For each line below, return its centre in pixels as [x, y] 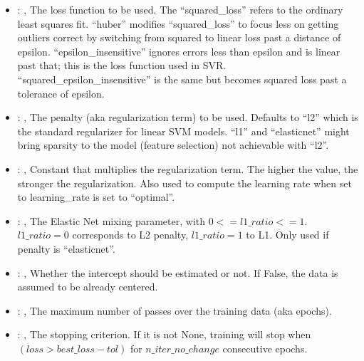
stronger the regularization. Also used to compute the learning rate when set [184, 183]
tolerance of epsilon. [61, 93]
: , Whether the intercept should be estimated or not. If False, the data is [178, 272]
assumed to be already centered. [88, 287]
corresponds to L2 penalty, [130, 235]
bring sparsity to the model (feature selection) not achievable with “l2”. [173, 145]
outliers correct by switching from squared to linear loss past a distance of [179, 37]
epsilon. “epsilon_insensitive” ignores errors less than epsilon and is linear [179, 51]
